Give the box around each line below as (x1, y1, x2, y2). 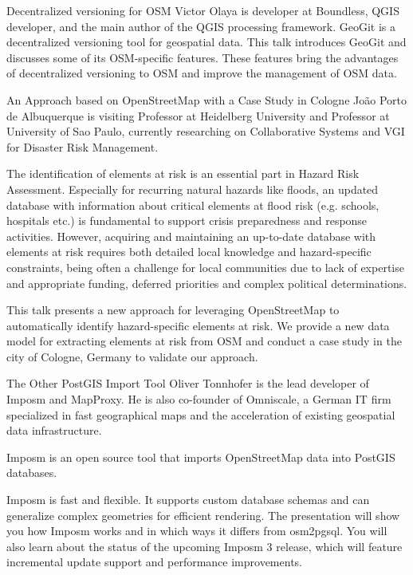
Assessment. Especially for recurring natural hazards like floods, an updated (6, 180, 379, 197)
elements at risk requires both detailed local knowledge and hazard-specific (6, 243, 372, 260)
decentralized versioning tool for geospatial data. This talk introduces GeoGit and (6, 33, 407, 50)
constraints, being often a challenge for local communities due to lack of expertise (6, 258, 404, 275)
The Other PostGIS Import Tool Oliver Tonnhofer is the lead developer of (6, 375, 369, 392)
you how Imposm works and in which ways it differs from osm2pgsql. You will (6, 522, 387, 539)
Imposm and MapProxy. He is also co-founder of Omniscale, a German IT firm (6, 391, 391, 408)
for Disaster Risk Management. (6, 138, 159, 155)
